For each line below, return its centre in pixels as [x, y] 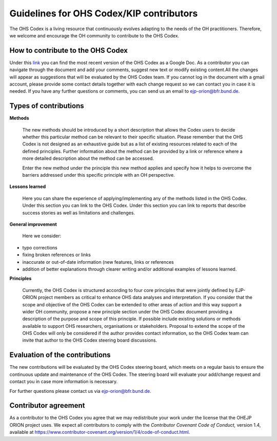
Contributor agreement [47, 405]
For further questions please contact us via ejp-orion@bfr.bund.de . [80, 391]
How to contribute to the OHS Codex [69, 50]
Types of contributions [47, 106]
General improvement [33, 224]
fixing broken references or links [56, 255]
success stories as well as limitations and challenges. [79, 213]
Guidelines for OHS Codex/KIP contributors [104, 13]
